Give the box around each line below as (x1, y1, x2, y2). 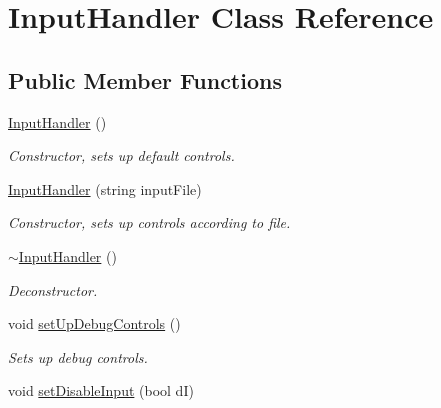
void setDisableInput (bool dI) (8, 380, 194, 401)
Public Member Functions (8, 64, 282, 95)
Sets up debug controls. (8, 346, 148, 367)
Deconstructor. (8, 279, 98, 300)
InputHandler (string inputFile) (8, 178, 202, 199)
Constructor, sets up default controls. (8, 145, 235, 166)
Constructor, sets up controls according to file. (8, 212, 291, 233)
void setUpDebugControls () (8, 313, 181, 334)
